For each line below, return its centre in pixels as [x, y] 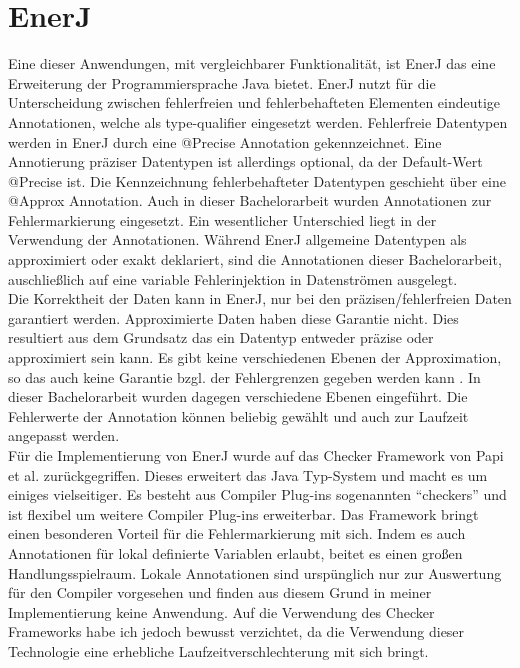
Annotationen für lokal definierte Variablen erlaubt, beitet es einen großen [235, 552]
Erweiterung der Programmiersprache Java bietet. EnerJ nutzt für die [222, 82]
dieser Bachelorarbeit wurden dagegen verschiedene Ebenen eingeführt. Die [238, 396]
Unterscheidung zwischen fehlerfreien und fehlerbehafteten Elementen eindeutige [254, 102]
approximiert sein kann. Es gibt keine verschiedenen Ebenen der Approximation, [255, 357]
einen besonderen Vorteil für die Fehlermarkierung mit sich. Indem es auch [237, 533]
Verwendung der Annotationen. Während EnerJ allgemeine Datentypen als [237, 239]
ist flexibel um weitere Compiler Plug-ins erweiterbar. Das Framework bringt [243, 513]
